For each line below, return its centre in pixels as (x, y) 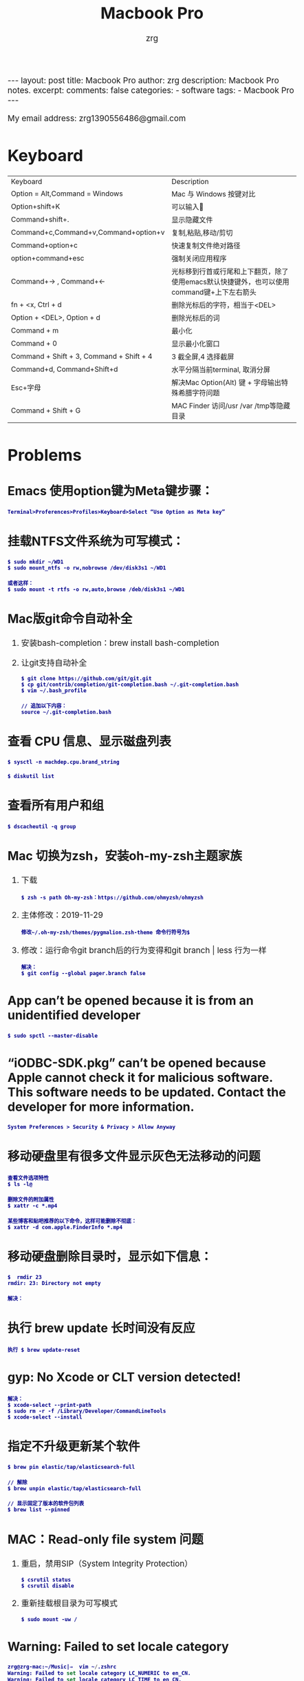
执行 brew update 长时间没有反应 (102, 1328)
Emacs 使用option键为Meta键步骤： (111, 491)
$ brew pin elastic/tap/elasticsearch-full (72, 1468)
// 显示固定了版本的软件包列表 (46, 1504)
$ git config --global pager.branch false (83, 974)
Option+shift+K (36, 206)
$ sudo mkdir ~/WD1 (36, 562)
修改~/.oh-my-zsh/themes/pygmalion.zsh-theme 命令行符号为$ (105, 932)
